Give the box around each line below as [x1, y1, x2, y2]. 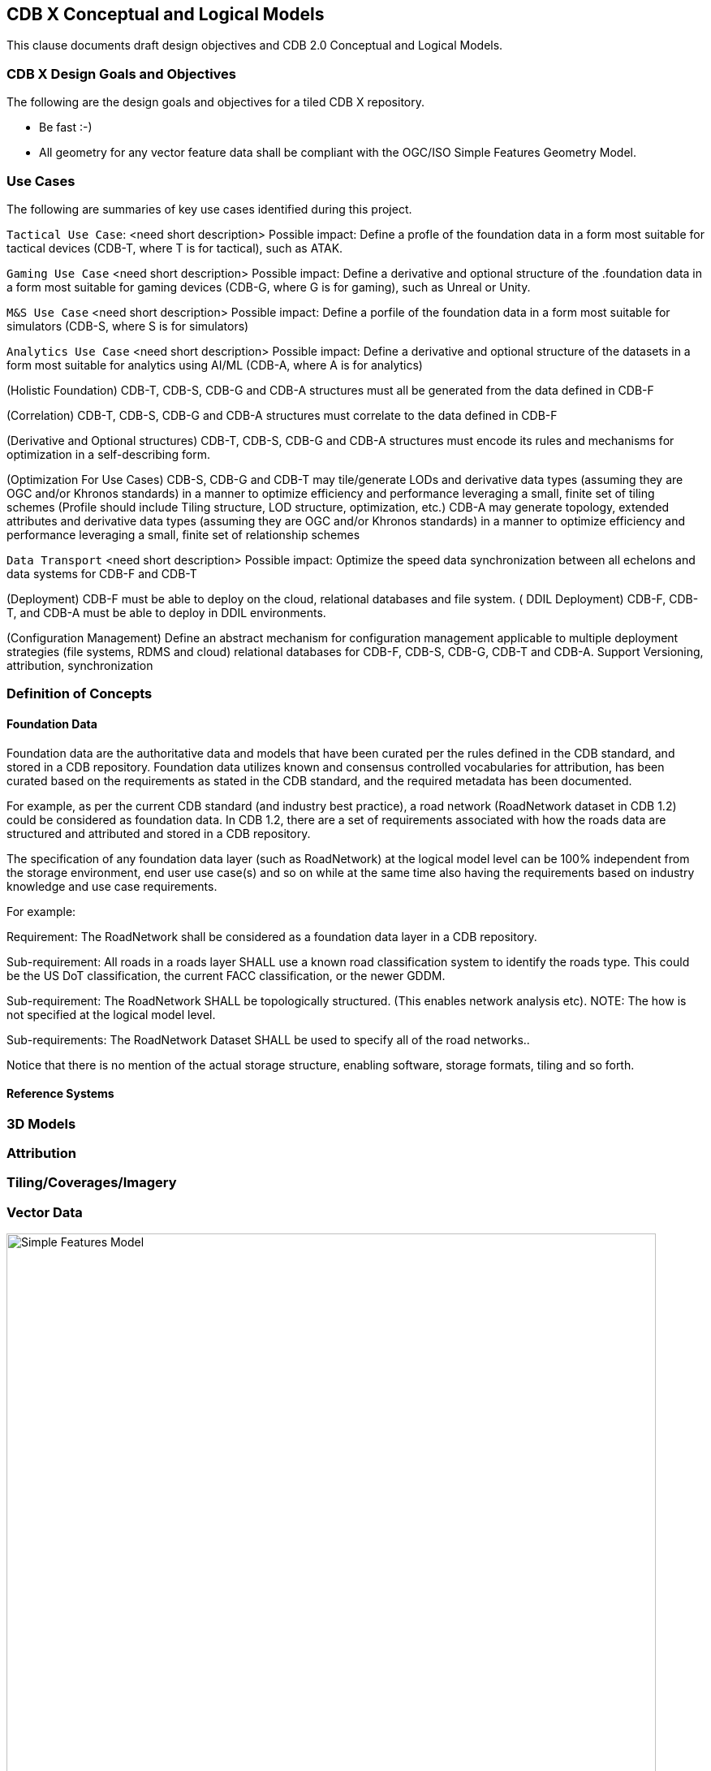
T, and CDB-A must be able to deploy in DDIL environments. [6, 605, 326, 620]
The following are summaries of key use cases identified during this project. [6, 201, 412, 216]
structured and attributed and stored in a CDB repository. [6, 826, 311, 840]
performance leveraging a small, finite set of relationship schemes [6, 527, 360, 542]
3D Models [6, 1115, 76, 1132]
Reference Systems [6, 1086, 114, 1101]
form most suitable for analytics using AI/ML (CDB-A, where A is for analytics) [6, 357, 423, 372]
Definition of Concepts [6, 685, 153, 702]
